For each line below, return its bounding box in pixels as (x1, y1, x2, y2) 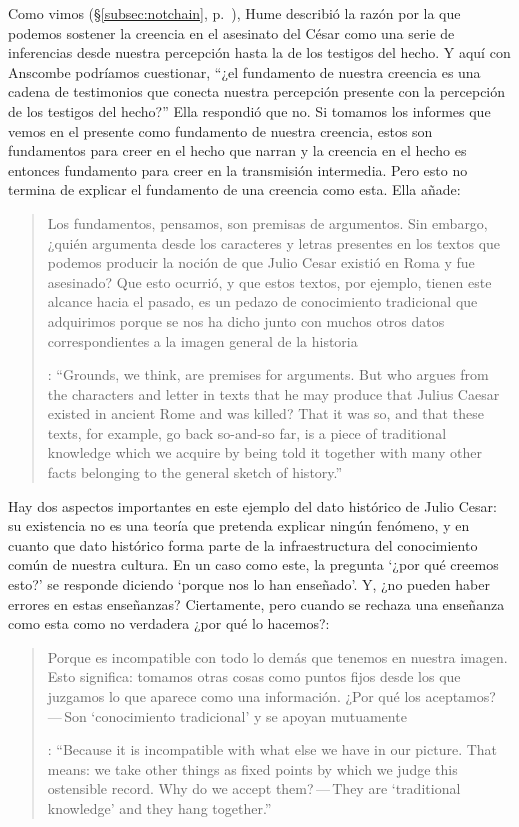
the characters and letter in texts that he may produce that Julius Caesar (47, 383, 500, 404)
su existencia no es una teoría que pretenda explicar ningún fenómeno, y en (8, 515, 470, 536)
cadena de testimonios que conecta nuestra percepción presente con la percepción (8, 81, 506, 102)
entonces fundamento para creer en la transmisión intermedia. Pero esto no (8, 159, 468, 180)
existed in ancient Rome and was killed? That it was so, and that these (47, 403, 484, 424)
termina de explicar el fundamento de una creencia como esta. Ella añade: (8, 179, 461, 200)
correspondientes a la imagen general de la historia (47, 330, 358, 351)
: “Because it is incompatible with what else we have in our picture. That (47, 739, 498, 760)
